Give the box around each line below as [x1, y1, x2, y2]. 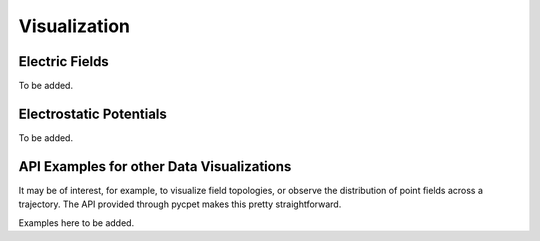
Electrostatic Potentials [18, 105, 167, 122]
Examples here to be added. [18, 216, 135, 229]
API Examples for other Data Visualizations [18, 158, 292, 175]
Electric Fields [18, 53, 109, 70]
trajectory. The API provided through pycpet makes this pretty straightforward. [18, 198, 342, 210]
